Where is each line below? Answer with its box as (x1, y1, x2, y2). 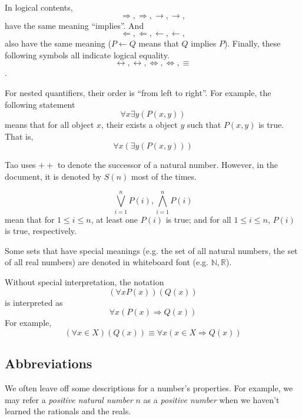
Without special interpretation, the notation (5, 276, 164, 288)
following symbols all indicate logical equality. (5, 48, 170, 61)
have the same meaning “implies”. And (5, 19, 144, 31)
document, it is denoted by (5, 170, 102, 182)
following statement (5, 98, 75, 110)
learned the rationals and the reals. (5, 405, 131, 417)
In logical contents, (5, 1, 73, 13)
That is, (5, 130, 34, 142)
